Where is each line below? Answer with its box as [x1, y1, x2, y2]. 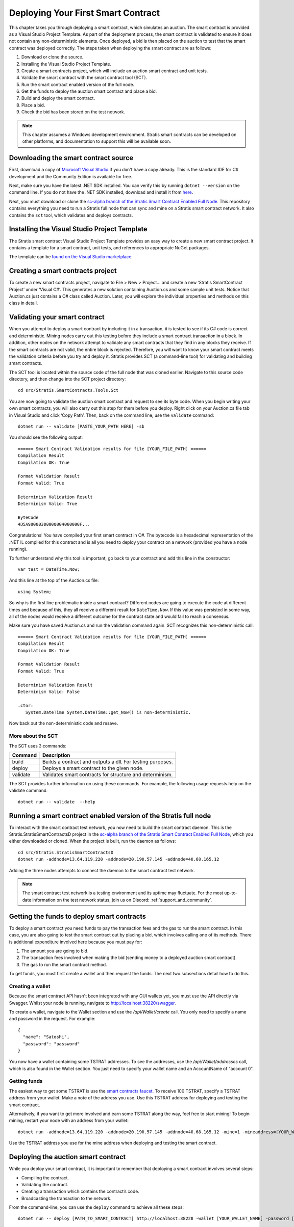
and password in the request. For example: [9, 1016, 96, 1022]
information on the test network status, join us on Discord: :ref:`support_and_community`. [32, 897, 213, 903]
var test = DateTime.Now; [18, 567, 80, 572]
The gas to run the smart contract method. [21, 961, 107, 967]
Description [42, 752, 71, 758]
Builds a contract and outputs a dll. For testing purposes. [42, 758, 173, 765]
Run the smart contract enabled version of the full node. [21, 81, 135, 87]
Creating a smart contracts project [9, 267, 117, 275]
